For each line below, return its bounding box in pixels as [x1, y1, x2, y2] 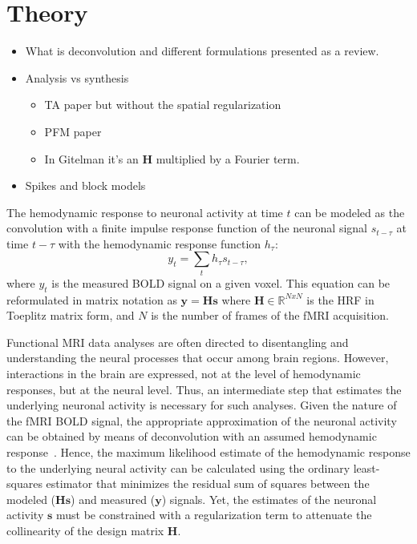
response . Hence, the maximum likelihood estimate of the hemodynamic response [6, 443, 411, 460]
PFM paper [44, 123, 102, 139]
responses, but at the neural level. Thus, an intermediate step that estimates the [6, 381, 402, 397]
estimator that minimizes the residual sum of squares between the [46, 475, 370, 492]
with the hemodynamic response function [58, 235, 261, 252]
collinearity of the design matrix [6, 522, 164, 538]
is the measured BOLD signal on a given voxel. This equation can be [51, 274, 391, 291]
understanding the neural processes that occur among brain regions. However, [6, 349, 389, 366]
